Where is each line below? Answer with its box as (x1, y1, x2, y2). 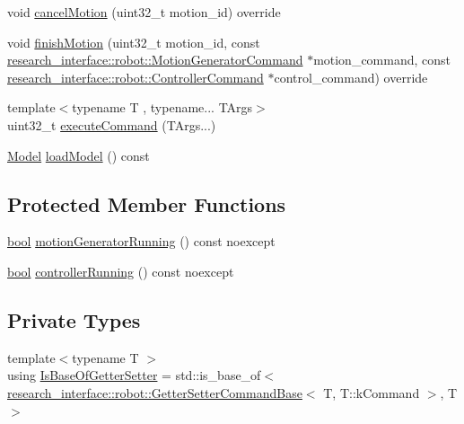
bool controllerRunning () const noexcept (7, 261, 234, 280)
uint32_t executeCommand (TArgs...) (7, 115, 216, 134)
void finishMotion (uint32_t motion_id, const (7, 32, 260, 51)
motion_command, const (313, 50, 451, 69)
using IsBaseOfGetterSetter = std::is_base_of (7, 366, 261, 384)
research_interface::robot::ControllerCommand (7, 67, 264, 86)
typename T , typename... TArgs (72, 98, 253, 117)
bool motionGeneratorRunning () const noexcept (7, 232, 276, 251)
